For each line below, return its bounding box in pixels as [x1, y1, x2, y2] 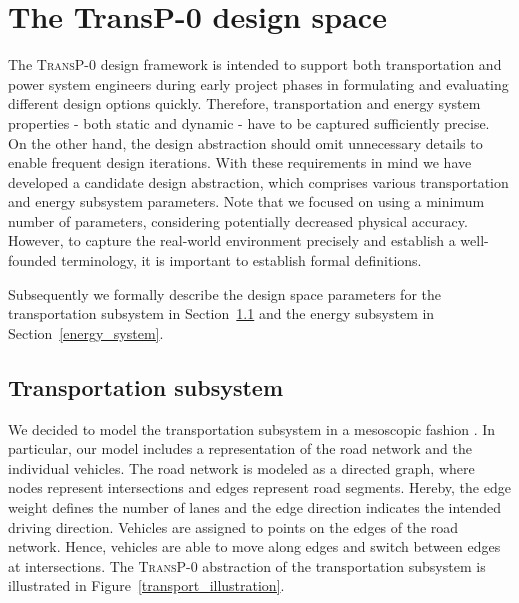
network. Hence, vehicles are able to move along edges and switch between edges [8, 536, 501, 557]
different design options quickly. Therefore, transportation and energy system [8, 93, 481, 114]
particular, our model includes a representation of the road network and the [8, 438, 473, 459]
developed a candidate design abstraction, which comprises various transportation [8, 171, 509, 192]
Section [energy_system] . [8, 322, 164, 343]
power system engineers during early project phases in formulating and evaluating [8, 73, 509, 94]
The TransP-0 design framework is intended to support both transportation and [8, 54, 502, 75]
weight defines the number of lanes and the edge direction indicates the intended [8, 497, 502, 518]
